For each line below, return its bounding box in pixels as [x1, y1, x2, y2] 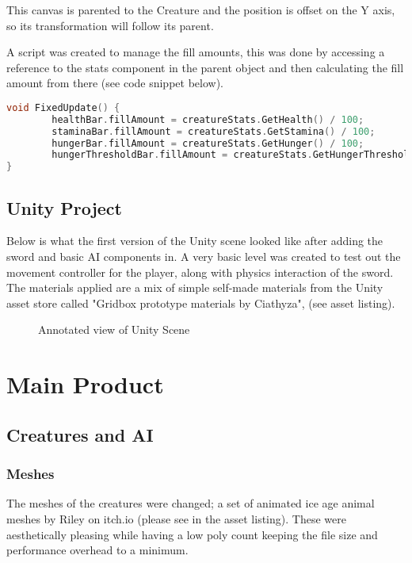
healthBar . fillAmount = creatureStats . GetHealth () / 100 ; [51, 113, 364, 125]
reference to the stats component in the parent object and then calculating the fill [6, 59, 404, 75]
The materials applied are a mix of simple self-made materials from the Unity [6, 279, 383, 296]
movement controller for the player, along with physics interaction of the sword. [6, 263, 394, 280]
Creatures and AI [6, 422, 154, 446]
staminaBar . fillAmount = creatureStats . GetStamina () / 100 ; [51, 125, 376, 137]
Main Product [6, 368, 164, 400]
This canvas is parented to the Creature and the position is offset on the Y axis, [6, 2, 395, 17]
